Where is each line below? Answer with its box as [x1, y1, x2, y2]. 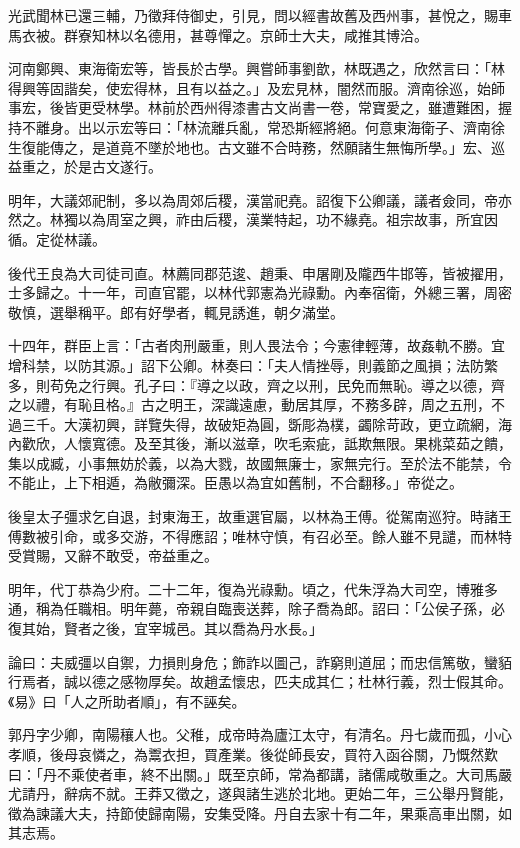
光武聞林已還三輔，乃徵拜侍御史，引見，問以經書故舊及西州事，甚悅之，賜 [8, 5, 498, 25]
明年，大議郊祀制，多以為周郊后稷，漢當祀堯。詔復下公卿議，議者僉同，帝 [8, 189, 498, 210]
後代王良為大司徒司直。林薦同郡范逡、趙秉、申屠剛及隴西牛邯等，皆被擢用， [8, 262, 512, 283]
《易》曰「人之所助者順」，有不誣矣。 [8, 690, 246, 711]
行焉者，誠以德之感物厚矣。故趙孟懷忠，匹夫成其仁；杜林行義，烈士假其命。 [8, 671, 512, 692]
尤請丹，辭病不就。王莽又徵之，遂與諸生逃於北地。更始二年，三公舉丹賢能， [8, 783, 512, 804]
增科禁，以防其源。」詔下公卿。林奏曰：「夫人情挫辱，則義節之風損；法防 [8, 354, 484, 375]
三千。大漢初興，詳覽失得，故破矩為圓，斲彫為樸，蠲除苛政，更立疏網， [21, 413, 498, 434]
